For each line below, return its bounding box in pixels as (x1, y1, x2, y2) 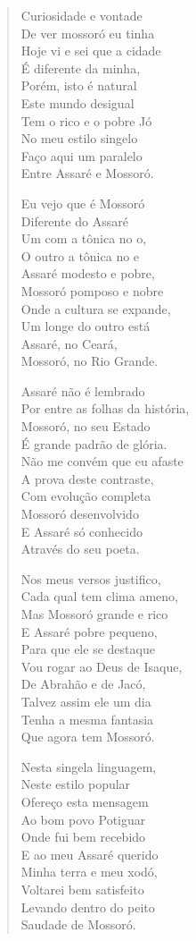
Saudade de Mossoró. (20, 915, 136, 934)
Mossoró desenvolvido (20, 504, 139, 523)
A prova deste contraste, (20, 469, 154, 487)
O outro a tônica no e (20, 246, 140, 265)
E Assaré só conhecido (20, 521, 143, 540)
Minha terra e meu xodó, (20, 862, 158, 881)
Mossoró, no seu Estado (20, 417, 151, 436)
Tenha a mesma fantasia (20, 709, 154, 728)
